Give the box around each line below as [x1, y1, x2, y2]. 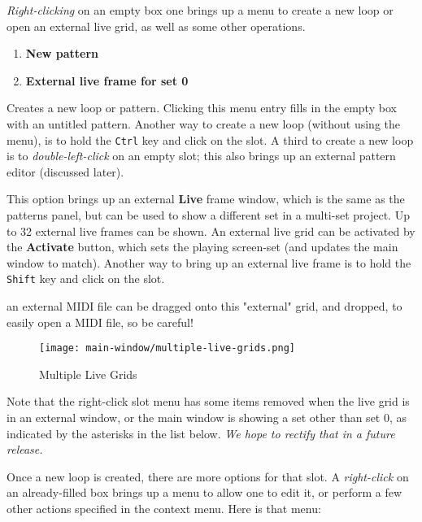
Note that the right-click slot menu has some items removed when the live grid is [7, 393, 410, 410]
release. [7, 441, 43, 458]
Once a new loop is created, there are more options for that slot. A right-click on [7, 468, 409, 485]
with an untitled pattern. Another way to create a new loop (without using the [7, 115, 400, 132]
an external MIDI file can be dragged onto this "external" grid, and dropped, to [7, 298, 402, 315]
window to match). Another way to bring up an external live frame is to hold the [7, 254, 411, 271]
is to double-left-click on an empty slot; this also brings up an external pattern [7, 147, 396, 164]
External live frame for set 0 [25, 72, 189, 89]
